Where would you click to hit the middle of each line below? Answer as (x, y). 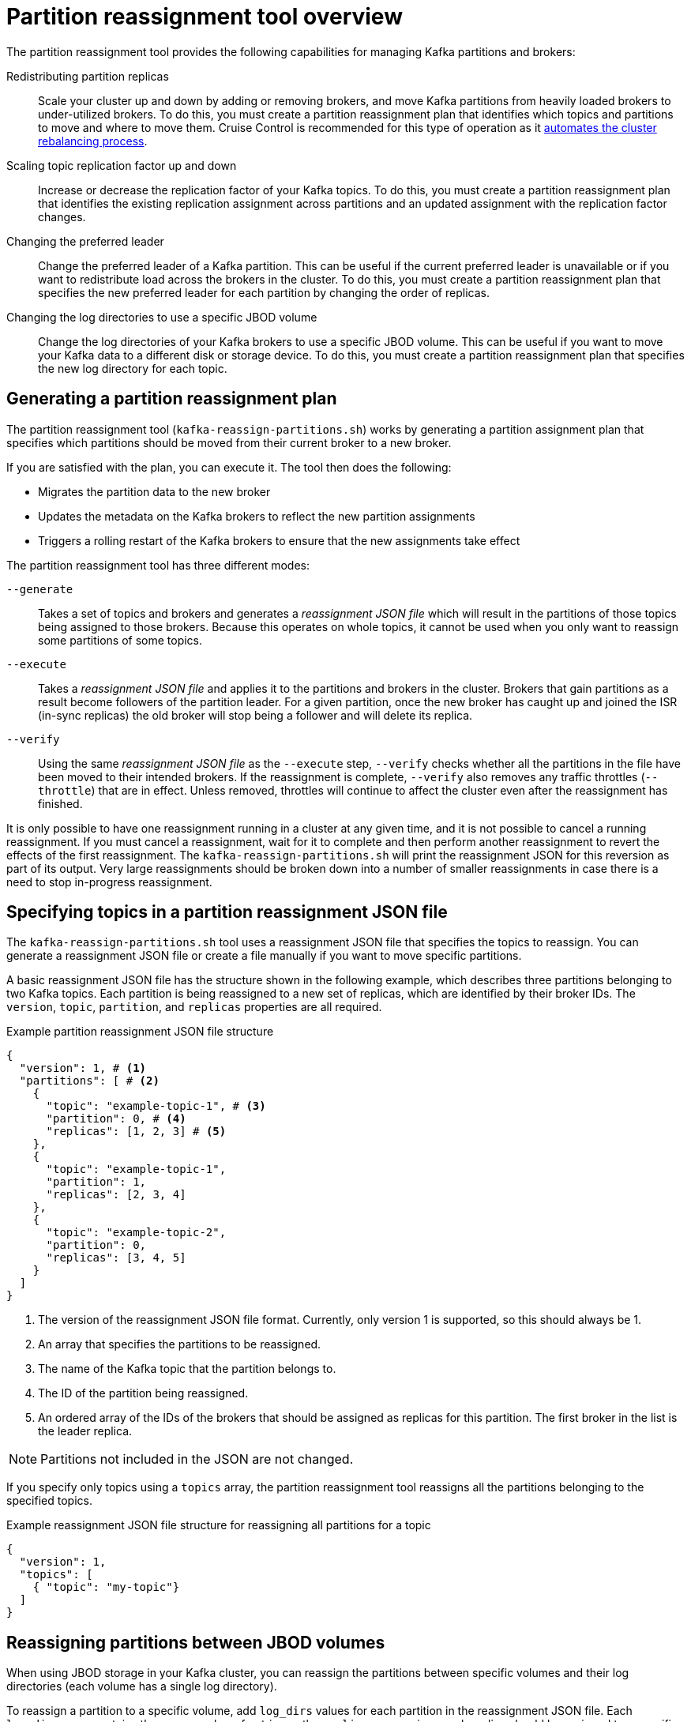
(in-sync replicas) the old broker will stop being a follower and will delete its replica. (255, 715)
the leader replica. (85, 1431)
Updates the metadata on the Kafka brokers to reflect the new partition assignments (257, 516)
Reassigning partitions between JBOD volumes (196, 1642)
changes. (62, 216)
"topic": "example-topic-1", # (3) (156, 1106)
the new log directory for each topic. (133, 368)
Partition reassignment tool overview (205, 17)
